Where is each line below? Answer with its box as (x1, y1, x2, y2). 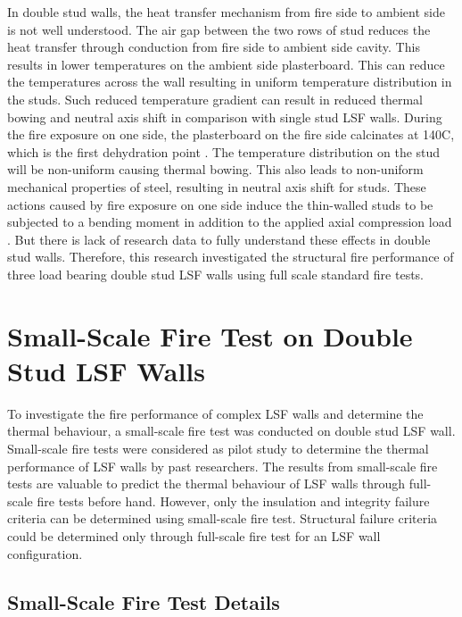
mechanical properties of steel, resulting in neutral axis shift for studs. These (7, 177, 426, 196)
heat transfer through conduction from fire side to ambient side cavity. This (7, 38, 420, 56)
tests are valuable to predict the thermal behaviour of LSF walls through (7, 474, 406, 493)
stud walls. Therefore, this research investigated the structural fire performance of (7, 247, 454, 266)
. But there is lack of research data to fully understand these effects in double (7, 229, 431, 248)
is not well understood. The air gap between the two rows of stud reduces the (7, 20, 431, 38)
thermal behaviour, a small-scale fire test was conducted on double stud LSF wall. (7, 421, 456, 440)
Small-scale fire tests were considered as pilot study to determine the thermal (7, 439, 429, 457)
